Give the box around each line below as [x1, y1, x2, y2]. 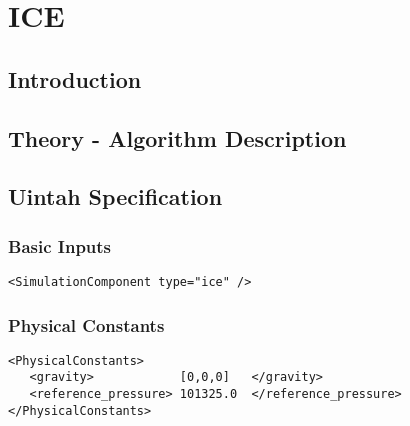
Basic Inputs [8, 233, 112, 258]
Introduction [8, 63, 142, 94]
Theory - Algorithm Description [8, 122, 347, 153]
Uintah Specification [8, 181, 223, 212]
